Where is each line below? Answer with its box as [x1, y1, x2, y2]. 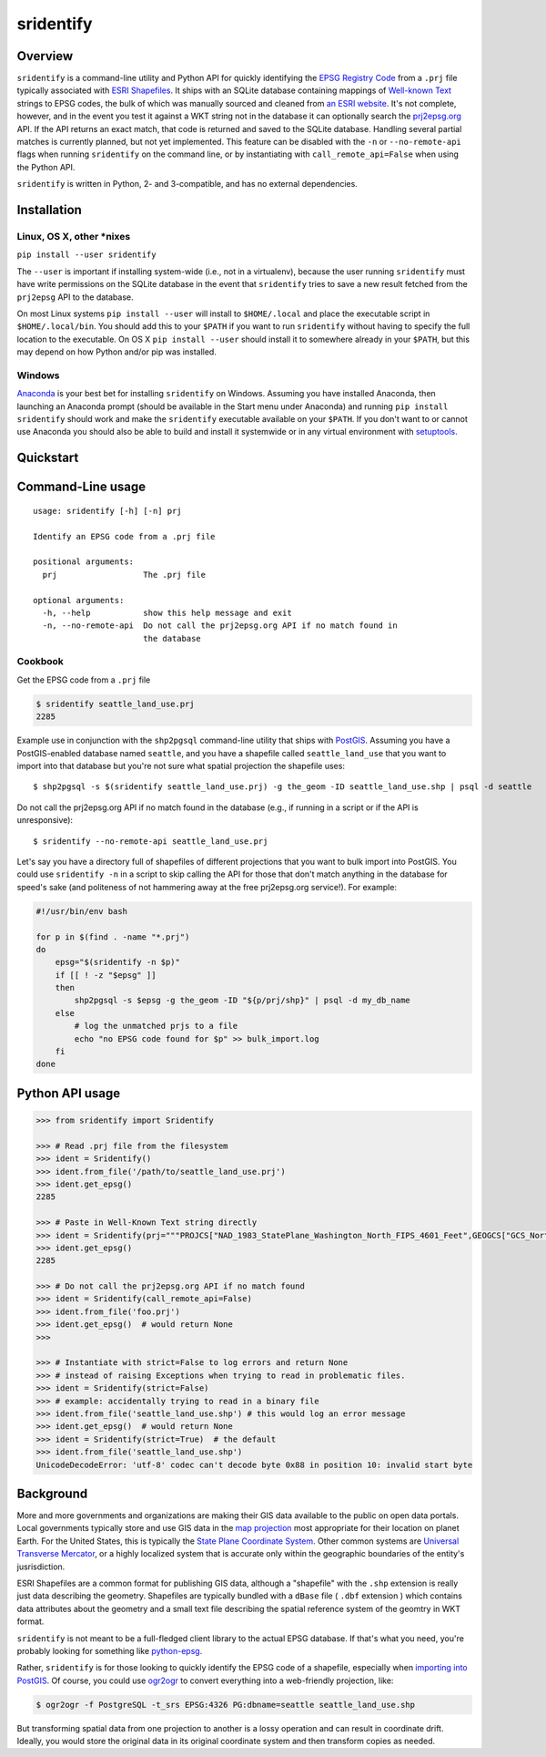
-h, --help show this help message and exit [42, 607, 293, 618]
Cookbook [16, 655, 64, 668]
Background [16, 1485, 88, 1501]
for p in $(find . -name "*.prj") [35, 931, 190, 942]
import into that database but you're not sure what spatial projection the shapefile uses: [16, 761, 346, 771]
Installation [16, 202, 82, 218]
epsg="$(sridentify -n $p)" [55, 957, 181, 968]
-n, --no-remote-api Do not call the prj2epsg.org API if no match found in [42, 621, 398, 631]
